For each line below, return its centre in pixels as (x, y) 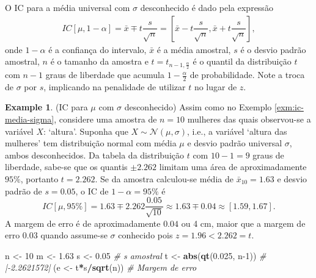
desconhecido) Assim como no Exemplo (198, 107)
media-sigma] (30, 119)
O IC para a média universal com (68, 7)
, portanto (39, 179)
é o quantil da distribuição (242, 61)
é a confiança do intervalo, (97, 49)
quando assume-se (74, 235)
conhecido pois (145, 235)
